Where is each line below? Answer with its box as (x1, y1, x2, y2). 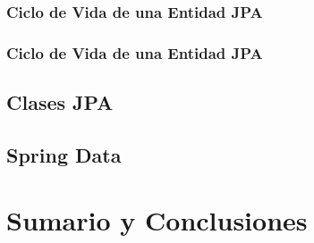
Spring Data (6, 140, 122, 168)
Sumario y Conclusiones (6, 202, 308, 239)
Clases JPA (6, 88, 114, 116)
